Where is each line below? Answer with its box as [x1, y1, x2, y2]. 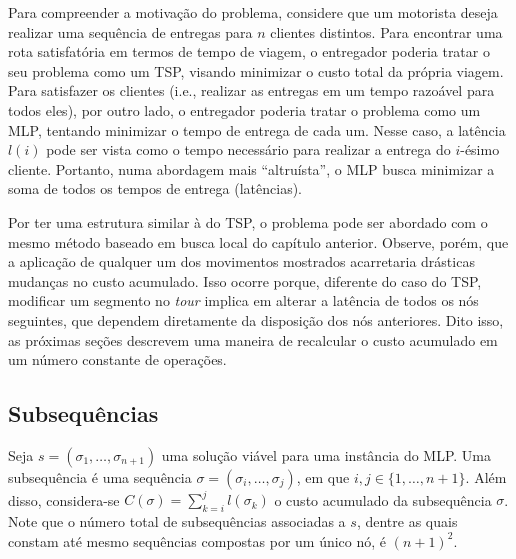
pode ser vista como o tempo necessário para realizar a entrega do [46, 139, 451, 160]
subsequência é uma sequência [8, 466, 192, 487]
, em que [296, 466, 350, 487]
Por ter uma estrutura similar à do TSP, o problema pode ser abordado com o [8, 211, 488, 232]
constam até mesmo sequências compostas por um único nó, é [8, 530, 387, 551]
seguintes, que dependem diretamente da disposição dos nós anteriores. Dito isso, [8, 309, 504, 330]
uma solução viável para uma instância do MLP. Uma [161, 444, 492, 465]
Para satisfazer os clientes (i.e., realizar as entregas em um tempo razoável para [8, 80, 495, 101]
